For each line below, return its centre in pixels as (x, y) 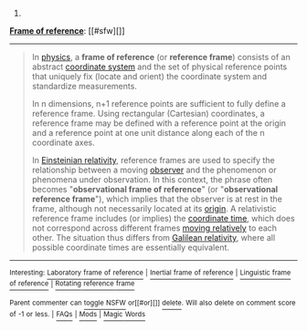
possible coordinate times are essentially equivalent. (131, 247)
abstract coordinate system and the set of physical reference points (159, 67)
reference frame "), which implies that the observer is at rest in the (157, 199)
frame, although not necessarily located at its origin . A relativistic (154, 208)
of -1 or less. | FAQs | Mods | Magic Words (78, 314)
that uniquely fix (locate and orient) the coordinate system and (149, 76)
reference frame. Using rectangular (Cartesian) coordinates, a (148, 114)
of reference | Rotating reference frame (72, 284)
